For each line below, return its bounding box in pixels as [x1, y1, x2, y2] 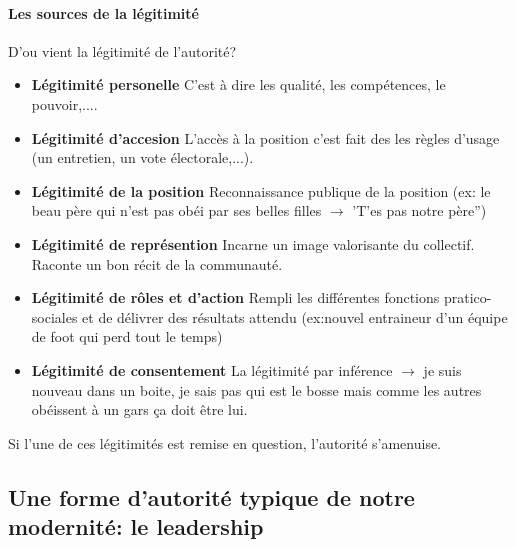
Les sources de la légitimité [8, 2, 199, 23]
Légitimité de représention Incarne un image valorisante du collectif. [31, 233, 475, 254]
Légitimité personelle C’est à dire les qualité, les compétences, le [31, 74, 446, 95]
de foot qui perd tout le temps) [31, 326, 223, 347]
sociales [31, 306, 78, 327]
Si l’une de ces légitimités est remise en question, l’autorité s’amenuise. [8, 432, 442, 453]
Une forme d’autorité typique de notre [8, 481, 415, 512]
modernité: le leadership [8, 511, 264, 542]
